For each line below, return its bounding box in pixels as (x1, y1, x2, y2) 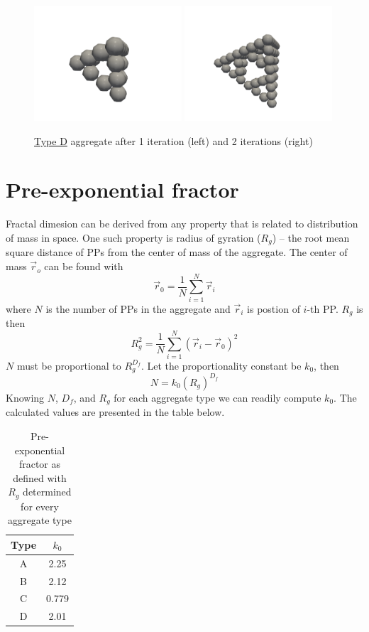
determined (23, 484, 72, 499)
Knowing (6, 390, 45, 405)
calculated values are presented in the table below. (6, 405, 225, 419)
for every (21, 498, 59, 513)
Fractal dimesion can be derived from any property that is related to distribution (6, 216, 358, 231)
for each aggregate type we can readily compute (114, 390, 321, 405)
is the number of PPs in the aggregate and (45, 301, 231, 316)
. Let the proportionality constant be (141, 358, 302, 373)
